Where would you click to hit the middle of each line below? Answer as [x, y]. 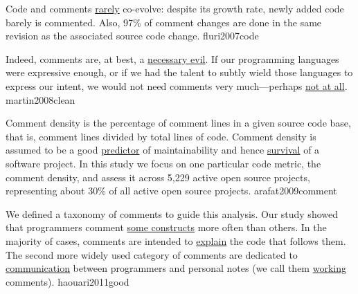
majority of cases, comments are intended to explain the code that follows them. [176, 240]
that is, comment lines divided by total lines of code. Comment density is [161, 136]
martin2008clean [41, 99]
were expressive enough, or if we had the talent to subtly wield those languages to [179, 72]
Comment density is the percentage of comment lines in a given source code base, [178, 123]
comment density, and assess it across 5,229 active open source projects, [158, 177]
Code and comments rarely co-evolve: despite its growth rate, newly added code [175, 8]
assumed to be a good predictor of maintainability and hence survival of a [163, 150]
